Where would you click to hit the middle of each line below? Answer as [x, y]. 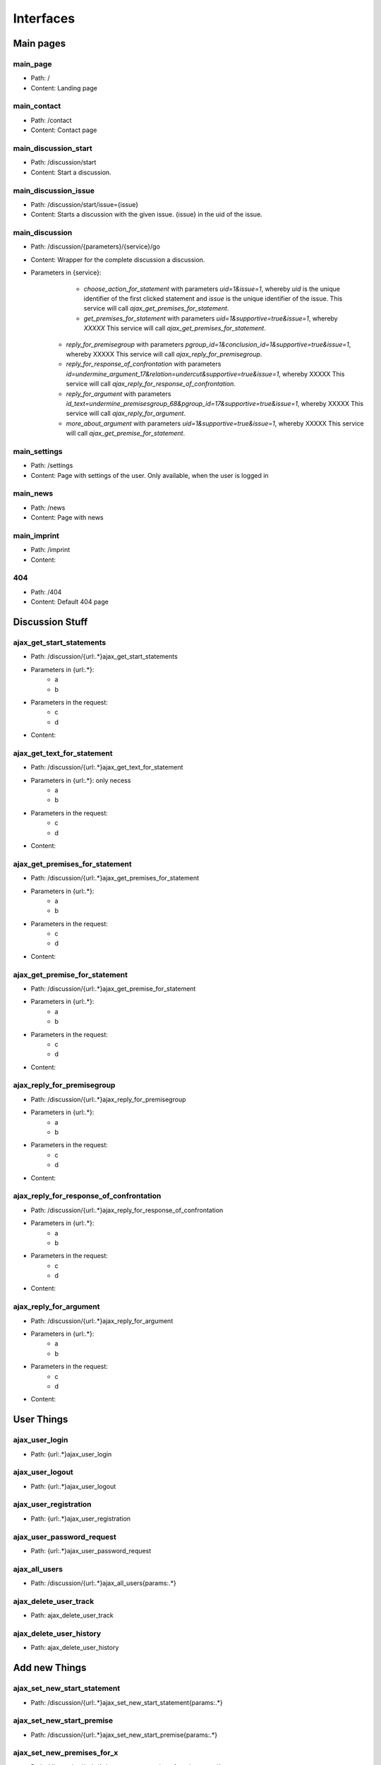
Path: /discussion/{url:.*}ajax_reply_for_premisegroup [108, 1099]
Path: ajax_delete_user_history [75, 1648]
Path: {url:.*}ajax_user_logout [73, 1486]
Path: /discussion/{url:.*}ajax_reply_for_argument [102, 1321]
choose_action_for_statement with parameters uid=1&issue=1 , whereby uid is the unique [212, 289]
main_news [33, 493]
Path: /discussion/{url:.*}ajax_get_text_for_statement [107, 767]
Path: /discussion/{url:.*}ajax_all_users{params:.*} [103, 1583]
